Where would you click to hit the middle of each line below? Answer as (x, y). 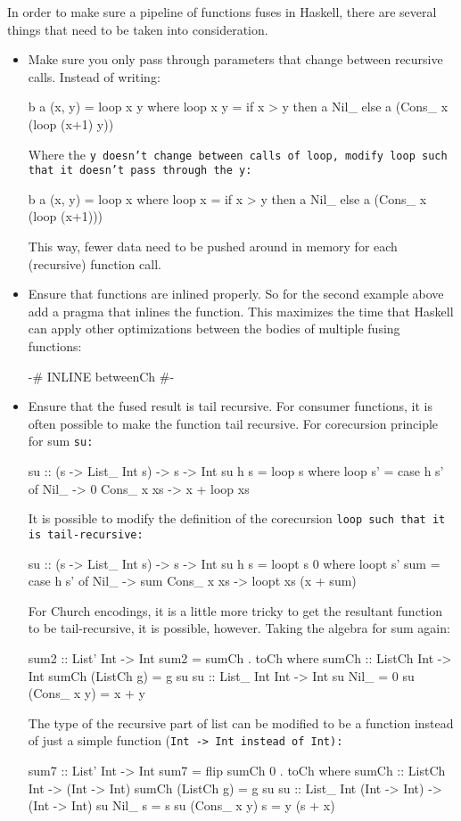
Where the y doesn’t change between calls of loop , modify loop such (238, 154)
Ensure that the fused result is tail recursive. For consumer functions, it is (230, 406)
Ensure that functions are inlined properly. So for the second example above (236, 294)
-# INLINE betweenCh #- (101, 376)
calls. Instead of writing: (94, 76)
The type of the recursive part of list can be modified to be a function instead (241, 722)
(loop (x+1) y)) (71, 123)
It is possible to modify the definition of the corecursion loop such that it (237, 518)
